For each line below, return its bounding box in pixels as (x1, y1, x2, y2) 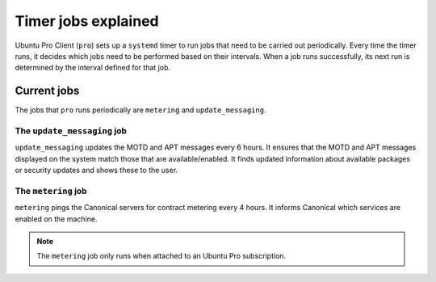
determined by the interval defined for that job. (15, 63, 171, 73)
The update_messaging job (15, 125, 127, 137)
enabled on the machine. (15, 214, 98, 224)
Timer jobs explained (15, 12, 159, 30)
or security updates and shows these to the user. (15, 166, 178, 175)
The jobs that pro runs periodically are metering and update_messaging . (15, 105, 266, 115)
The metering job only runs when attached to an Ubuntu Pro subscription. (36, 251, 287, 261)
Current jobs (15, 84, 80, 98)
